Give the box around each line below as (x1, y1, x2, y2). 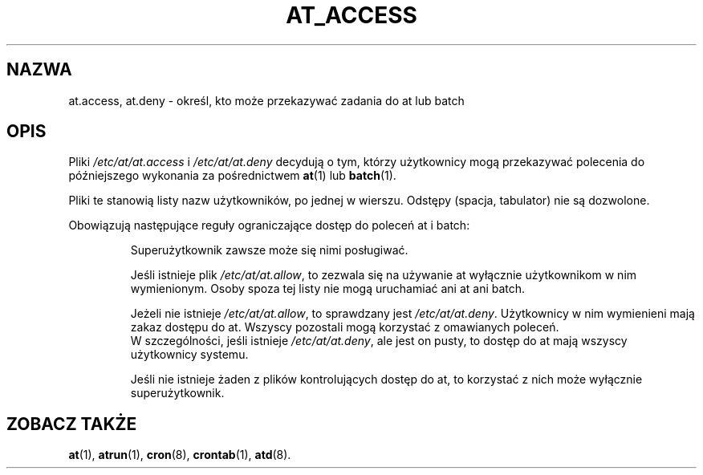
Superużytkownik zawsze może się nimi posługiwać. (130, 243, 408, 258)
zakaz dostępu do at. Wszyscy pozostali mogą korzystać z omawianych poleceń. (130, 320, 559, 335)
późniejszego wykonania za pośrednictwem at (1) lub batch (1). (68, 168, 396, 183)
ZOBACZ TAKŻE (6, 413, 137, 434)
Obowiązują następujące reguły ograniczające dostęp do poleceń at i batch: (68, 218, 470, 233)
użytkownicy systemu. (130, 347, 249, 362)
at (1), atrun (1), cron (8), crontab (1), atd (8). (68, 448, 291, 462)
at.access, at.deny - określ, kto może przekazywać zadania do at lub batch (68, 93, 465, 108)
